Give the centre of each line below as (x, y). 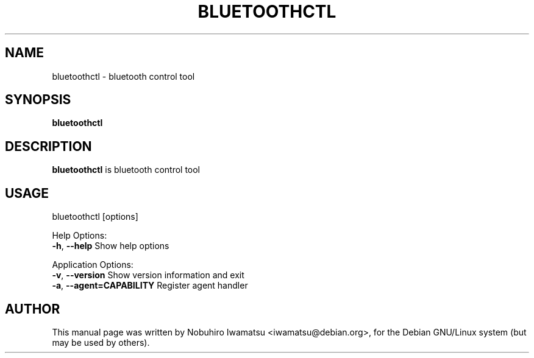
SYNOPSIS (38, 100)
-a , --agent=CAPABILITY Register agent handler (150, 286)
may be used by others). (101, 342)
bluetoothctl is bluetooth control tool (126, 170)
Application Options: (93, 265)
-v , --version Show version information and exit (148, 275)
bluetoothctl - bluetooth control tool (123, 76)
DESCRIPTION (48, 146)
